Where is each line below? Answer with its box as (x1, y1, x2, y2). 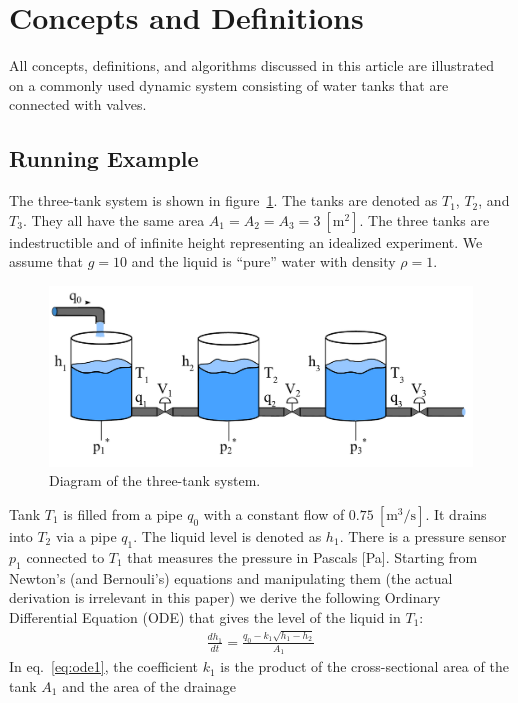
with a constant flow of (203, 504, 345, 525)
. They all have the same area (22, 209, 205, 230)
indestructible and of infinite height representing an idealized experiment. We (9, 231, 483, 252)
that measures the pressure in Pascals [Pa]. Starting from (127, 546, 478, 567)
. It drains (425, 504, 487, 525)
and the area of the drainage (62, 675, 237, 696)
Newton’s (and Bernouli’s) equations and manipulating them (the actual (9, 567, 453, 588)
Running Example (9, 143, 199, 174)
